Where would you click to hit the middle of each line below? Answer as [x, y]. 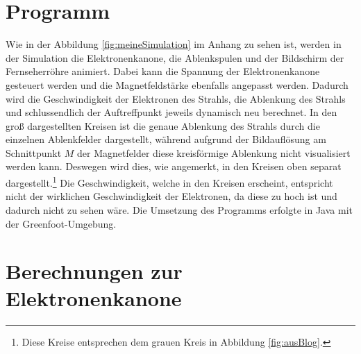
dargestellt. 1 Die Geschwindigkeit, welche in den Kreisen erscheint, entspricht [169, 182]
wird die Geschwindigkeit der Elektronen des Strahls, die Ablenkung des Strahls [176, 98]
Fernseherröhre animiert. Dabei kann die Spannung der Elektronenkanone [163, 71]
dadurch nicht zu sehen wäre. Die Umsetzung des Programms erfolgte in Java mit [179, 209]
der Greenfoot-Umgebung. [61, 223]
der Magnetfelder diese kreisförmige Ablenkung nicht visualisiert [214, 152]
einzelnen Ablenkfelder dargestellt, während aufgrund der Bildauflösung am [166, 139]
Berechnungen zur [94, 271]
